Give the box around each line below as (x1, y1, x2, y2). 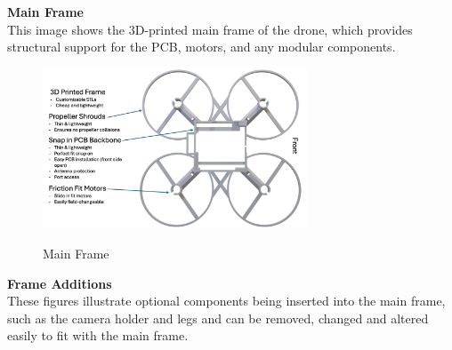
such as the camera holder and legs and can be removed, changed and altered (7, 308, 429, 327)
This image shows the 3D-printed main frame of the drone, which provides (7, 20, 413, 38)
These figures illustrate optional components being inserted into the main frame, (7, 291, 446, 310)
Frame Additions (7, 274, 112, 292)
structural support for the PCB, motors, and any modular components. (7, 37, 396, 56)
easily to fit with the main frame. (7, 326, 189, 345)
